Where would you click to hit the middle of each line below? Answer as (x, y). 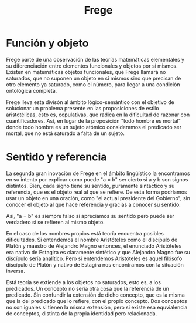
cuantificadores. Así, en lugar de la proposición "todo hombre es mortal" (94, 120)
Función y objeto (47, 43)
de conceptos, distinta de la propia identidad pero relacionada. (82, 313)
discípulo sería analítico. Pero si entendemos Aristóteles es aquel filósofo (94, 258)
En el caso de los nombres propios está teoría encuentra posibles (85, 233)
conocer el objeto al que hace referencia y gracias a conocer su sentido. (94, 204)
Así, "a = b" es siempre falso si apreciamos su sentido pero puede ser (90, 216)
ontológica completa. (32, 90)
